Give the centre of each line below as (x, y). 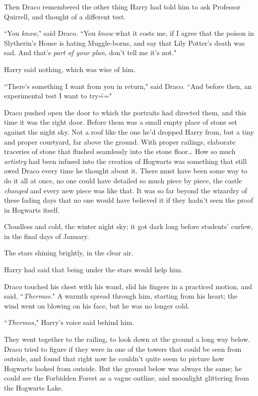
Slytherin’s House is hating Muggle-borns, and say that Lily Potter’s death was (125, 42)
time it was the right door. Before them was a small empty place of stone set (121, 122)
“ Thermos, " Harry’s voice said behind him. (69, 322)
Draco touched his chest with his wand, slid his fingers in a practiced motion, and (128, 286)
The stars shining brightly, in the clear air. (69, 253)
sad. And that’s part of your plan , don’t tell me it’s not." (90, 52)
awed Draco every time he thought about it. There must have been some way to (126, 171)
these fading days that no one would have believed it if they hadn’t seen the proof (129, 200)
